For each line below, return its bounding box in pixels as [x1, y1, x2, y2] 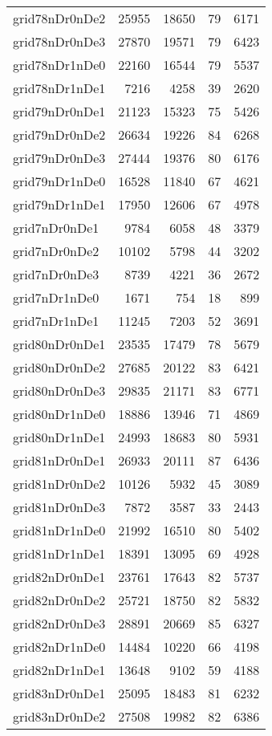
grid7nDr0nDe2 [13, 242, 99, 260]
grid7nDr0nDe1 [13, 218, 99, 237]
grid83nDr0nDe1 [13, 684, 106, 702]
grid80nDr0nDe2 [13, 358, 106, 376]
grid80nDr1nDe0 [13, 405, 106, 423]
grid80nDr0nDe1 [13, 335, 106, 353]
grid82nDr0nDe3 [13, 614, 106, 632]
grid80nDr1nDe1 [13, 428, 106, 446]
